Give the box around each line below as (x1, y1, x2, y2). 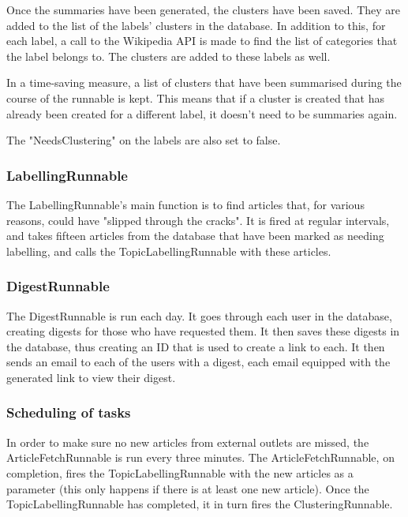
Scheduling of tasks (6, 403, 131, 422)
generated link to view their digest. (6, 369, 176, 385)
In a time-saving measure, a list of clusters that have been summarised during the (6, 74, 402, 91)
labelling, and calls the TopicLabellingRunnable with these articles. (6, 242, 331, 259)
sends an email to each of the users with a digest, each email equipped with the (6, 354, 391, 370)
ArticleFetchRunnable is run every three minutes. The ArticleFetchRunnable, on (6, 449, 395, 466)
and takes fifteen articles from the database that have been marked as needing (6, 227, 384, 244)
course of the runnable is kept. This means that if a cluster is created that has (6, 89, 384, 106)
